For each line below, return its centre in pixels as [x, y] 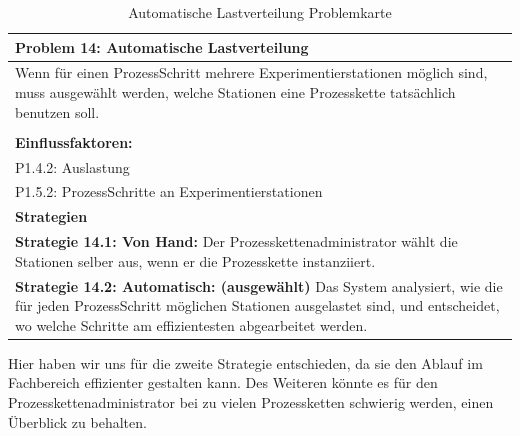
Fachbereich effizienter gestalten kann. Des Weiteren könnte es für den [223, 382]
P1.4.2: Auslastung [72, 166]
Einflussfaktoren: [74, 141]
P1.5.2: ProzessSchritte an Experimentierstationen [169, 191]
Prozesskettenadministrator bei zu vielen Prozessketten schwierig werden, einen [251, 402]
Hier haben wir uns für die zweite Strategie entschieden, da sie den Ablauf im [245, 362]
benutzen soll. [57, 111]
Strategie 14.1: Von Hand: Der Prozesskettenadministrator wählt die [236, 241]
